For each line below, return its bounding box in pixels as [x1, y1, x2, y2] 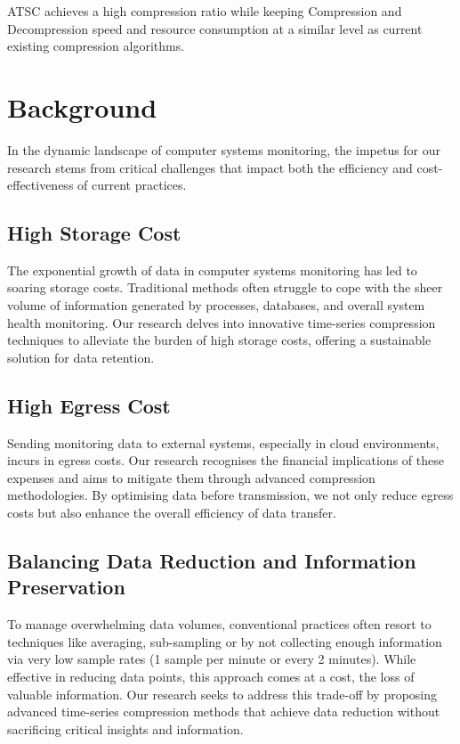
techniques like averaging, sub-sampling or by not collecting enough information [7, 632, 442, 650]
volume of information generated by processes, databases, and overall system [7, 296, 425, 315]
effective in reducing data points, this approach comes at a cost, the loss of [7, 667, 415, 685]
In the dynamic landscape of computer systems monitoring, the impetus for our [7, 140, 441, 159]
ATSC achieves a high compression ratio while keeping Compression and [7, 2, 402, 20]
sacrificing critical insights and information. [7, 719, 244, 738]
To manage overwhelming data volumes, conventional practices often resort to [7, 615, 432, 634]
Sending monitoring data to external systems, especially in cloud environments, [7, 433, 440, 452]
